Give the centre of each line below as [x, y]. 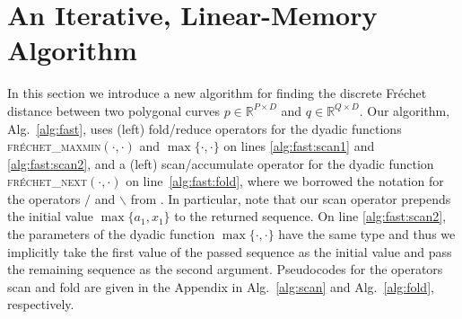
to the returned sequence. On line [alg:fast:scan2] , [310, 216]
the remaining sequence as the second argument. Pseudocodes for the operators [225, 269]
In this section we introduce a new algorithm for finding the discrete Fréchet [217, 93]
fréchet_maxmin [54, 146]
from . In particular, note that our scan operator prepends [291, 198]
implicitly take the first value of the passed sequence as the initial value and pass [230, 251]
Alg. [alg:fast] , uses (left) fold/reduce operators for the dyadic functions [205, 128]
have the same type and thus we [367, 234]
